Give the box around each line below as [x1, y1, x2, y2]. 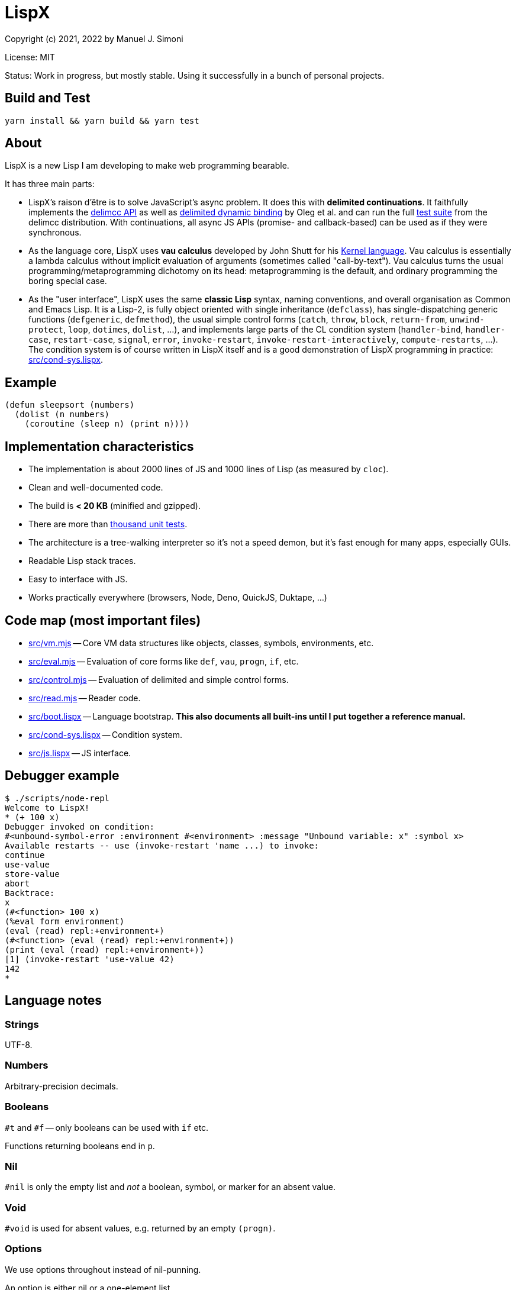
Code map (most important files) [5, 612, 201, 628]
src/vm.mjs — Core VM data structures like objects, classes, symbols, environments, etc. [28, 637, 374, 648]
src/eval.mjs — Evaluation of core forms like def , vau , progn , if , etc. [28, 656, 299, 666]
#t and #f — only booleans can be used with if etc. [5, 1122, 209, 1133]
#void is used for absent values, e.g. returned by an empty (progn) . [5, 1223, 276, 1234]
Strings [5, 1018, 39, 1030]
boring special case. [28, 276, 107, 286]
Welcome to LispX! [5, 802, 90, 812]
